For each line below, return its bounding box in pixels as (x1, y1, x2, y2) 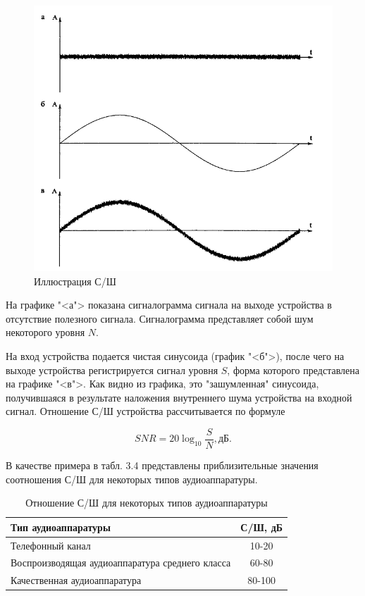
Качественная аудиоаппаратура (11, 573, 142, 588)
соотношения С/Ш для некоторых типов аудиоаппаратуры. (6, 471, 258, 486)
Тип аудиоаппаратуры (11, 519, 111, 534)
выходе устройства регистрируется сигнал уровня (6, 362, 218, 377)
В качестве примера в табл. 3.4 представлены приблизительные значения (6, 458, 318, 473)
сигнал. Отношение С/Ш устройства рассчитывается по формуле (6, 404, 285, 418)
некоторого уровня (6, 325, 85, 340)
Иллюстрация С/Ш (34, 273, 116, 288)
